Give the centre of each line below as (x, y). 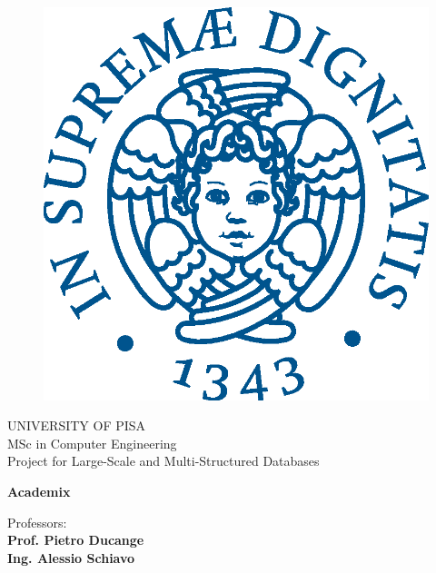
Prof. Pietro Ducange (76, 540)
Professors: (37, 522)
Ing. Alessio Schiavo (71, 557)
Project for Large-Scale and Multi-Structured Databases (163, 461)
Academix (39, 491)
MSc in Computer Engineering (92, 443)
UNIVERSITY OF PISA (77, 425)
